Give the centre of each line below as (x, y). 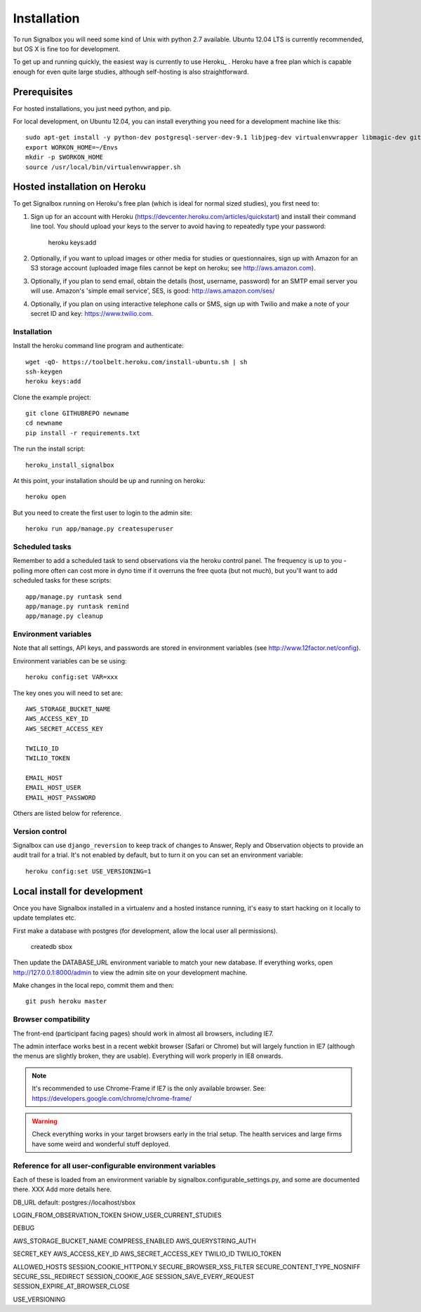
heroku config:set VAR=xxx (72, 677)
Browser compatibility (52, 1019)
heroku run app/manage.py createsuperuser (100, 529)
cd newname (44, 423)
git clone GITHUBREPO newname (78, 413)
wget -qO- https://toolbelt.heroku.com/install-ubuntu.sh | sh (136, 362)
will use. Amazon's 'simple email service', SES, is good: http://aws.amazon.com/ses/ (153, 291)
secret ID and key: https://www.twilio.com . (92, 313)
